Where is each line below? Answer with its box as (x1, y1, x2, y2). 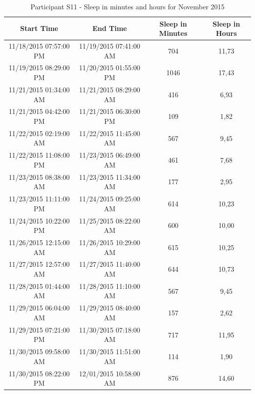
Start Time (20, 23, 58, 33)
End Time (92, 23, 127, 33)
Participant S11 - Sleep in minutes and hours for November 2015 (30, 1, 225, 11)
